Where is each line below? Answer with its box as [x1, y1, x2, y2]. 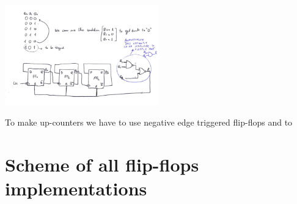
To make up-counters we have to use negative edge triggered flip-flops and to [5, 115, 293, 128]
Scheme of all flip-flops [5, 151, 199, 176]
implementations [5, 175, 147, 200]
